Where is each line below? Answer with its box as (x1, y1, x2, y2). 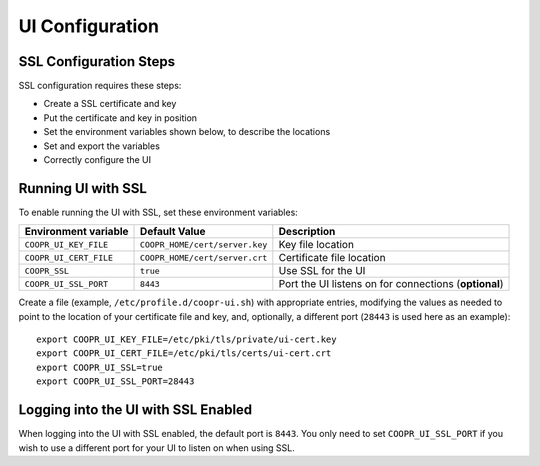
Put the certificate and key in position (43, 111, 198, 124)
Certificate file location (278, 251, 386, 265)
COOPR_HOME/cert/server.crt (140, 252, 268, 263)
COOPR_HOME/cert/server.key (140, 239, 268, 250)
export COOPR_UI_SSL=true (36, 361, 164, 373)
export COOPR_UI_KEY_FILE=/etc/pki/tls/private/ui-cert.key (36, 334, 337, 345)
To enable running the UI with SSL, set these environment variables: (18, 206, 299, 218)
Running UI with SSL (18, 180, 147, 197)
